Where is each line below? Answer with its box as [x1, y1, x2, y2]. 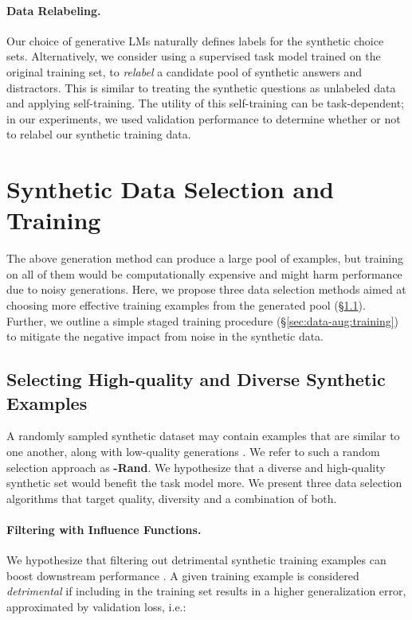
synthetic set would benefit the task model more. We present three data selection [6, 474, 402, 491]
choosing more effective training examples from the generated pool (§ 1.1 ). [6, 297, 366, 314]
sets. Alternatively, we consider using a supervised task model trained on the [6, 48, 381, 64]
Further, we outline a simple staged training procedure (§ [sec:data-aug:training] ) [6, 312, 399, 329]
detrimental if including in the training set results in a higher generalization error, [6, 583, 406, 599]
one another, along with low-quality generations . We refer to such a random [6, 443, 380, 460]
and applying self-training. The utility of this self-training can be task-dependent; [6, 95, 405, 111]
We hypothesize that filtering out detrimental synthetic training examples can [6, 552, 386, 568]
